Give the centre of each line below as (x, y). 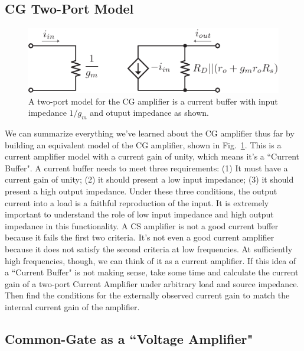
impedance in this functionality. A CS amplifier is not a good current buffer (142, 225)
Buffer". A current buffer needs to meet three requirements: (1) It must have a (146, 168)
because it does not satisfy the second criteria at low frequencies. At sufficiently (149, 248)
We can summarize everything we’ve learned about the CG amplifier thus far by (150, 133)
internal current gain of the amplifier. (72, 306)
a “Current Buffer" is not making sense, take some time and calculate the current (152, 272)
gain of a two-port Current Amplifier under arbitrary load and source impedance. (152, 283)
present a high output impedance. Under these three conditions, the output (141, 191)
